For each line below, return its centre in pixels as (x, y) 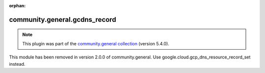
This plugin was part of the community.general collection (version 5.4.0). (96, 43)
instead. (17, 64)
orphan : (17, 6)
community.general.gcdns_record (63, 19)
